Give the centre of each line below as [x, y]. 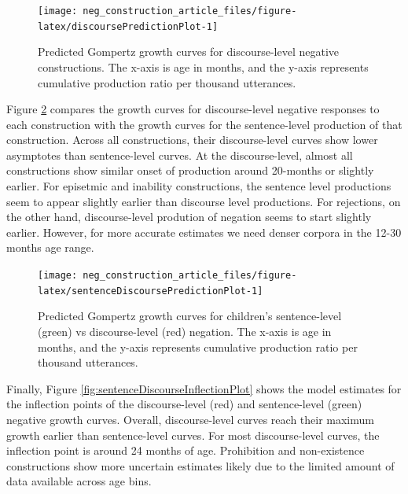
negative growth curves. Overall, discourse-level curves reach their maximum [190, 419]
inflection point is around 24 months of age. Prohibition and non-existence [186, 450]
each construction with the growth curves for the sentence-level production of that [204, 124]
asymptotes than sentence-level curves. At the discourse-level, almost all [180, 155]
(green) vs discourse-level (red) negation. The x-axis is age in [185, 331]
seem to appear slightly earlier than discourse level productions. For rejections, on [204, 201]
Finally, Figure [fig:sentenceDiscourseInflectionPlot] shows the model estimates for [204, 388]
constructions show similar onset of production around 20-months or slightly [190, 170]
